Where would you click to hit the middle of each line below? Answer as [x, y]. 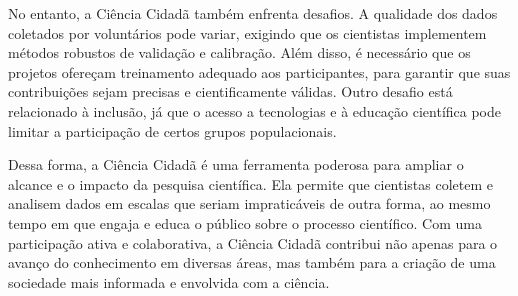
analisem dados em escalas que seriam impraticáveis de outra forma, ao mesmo [249, 203]
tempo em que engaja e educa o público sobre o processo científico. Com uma [245, 222]
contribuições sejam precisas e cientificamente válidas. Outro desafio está [230, 91]
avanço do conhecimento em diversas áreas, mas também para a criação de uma [252, 262]
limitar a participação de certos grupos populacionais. [172, 130]
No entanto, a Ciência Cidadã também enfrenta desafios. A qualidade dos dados [253, 13]
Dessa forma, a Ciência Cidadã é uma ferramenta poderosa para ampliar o [236, 164]
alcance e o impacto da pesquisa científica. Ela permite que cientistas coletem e [251, 183]
